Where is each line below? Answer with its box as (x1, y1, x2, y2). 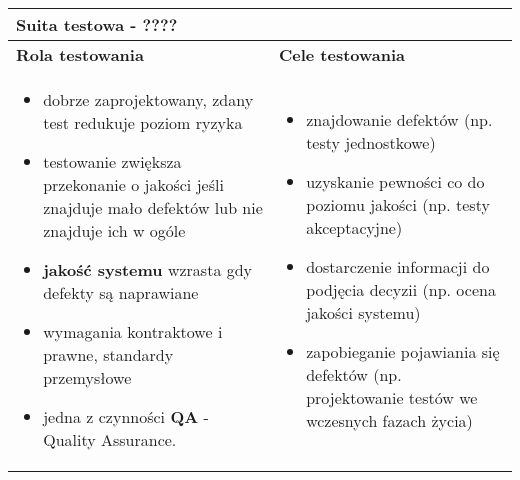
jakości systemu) (306, 300, 421, 324)
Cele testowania (278, 43, 406, 66)
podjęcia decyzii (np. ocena (306, 277, 496, 301)
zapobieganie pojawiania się (306, 339, 500, 363)
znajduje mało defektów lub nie (43, 196, 263, 219)
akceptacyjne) (306, 215, 403, 239)
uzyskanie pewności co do (306, 169, 485, 193)
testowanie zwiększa (43, 150, 182, 173)
